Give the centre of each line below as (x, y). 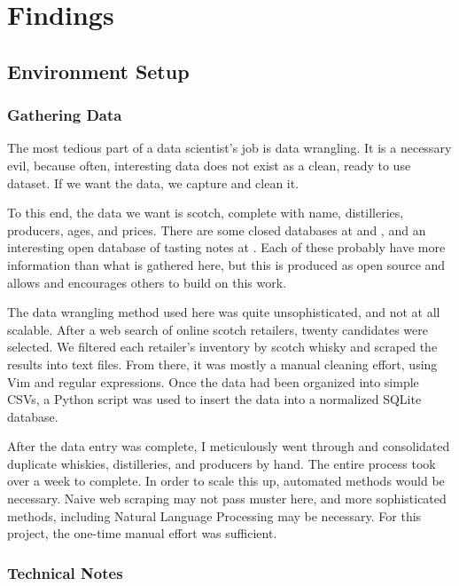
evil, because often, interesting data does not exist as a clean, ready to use (209, 165)
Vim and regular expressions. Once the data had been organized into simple (213, 381)
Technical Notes (65, 572)
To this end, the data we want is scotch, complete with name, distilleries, (206, 213)
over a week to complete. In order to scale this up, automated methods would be (226, 481)
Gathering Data (65, 115)
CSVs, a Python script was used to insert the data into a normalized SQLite (214, 399)
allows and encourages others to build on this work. (147, 282)
